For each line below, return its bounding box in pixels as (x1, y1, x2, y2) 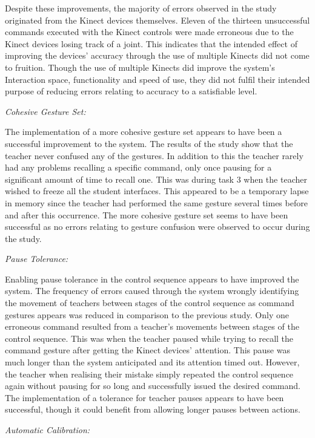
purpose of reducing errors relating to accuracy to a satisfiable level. (5, 85, 257, 97)
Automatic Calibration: (5, 423, 90, 436)
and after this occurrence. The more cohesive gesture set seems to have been (5, 208, 288, 221)
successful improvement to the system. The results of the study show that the (5, 137, 293, 149)
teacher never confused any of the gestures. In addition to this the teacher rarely (5, 149, 303, 162)
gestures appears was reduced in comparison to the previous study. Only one (5, 308, 289, 321)
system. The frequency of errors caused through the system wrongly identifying (5, 284, 299, 297)
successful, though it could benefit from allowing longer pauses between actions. (5, 403, 300, 416)
